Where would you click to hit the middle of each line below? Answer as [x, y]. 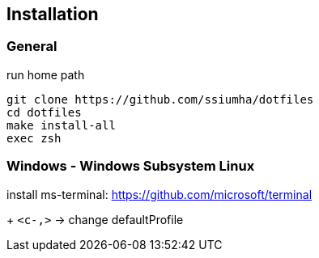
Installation [53, 14]
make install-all [61, 125]
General [32, 47]
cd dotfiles [44, 112]
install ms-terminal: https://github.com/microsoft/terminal [159, 194]
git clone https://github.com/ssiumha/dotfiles [160, 99]
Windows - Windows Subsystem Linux [131, 166]
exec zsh [34, 138]
